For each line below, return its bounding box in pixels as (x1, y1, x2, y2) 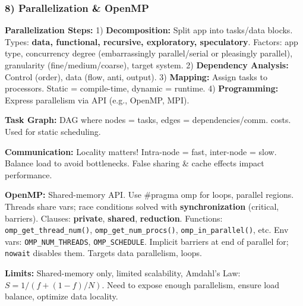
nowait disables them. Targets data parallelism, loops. (5, 247, 202, 259)
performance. (5, 168, 52, 181)
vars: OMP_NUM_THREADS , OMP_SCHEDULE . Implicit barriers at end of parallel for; (5, 235, 289, 247)
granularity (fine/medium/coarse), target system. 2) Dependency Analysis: (5, 59, 289, 71)
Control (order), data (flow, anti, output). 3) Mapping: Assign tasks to (5, 70, 267, 83)
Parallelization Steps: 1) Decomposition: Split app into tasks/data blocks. (5, 24, 293, 36)
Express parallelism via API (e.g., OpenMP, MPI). (5, 93, 190, 106)
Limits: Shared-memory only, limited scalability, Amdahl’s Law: (5, 267, 241, 279)
